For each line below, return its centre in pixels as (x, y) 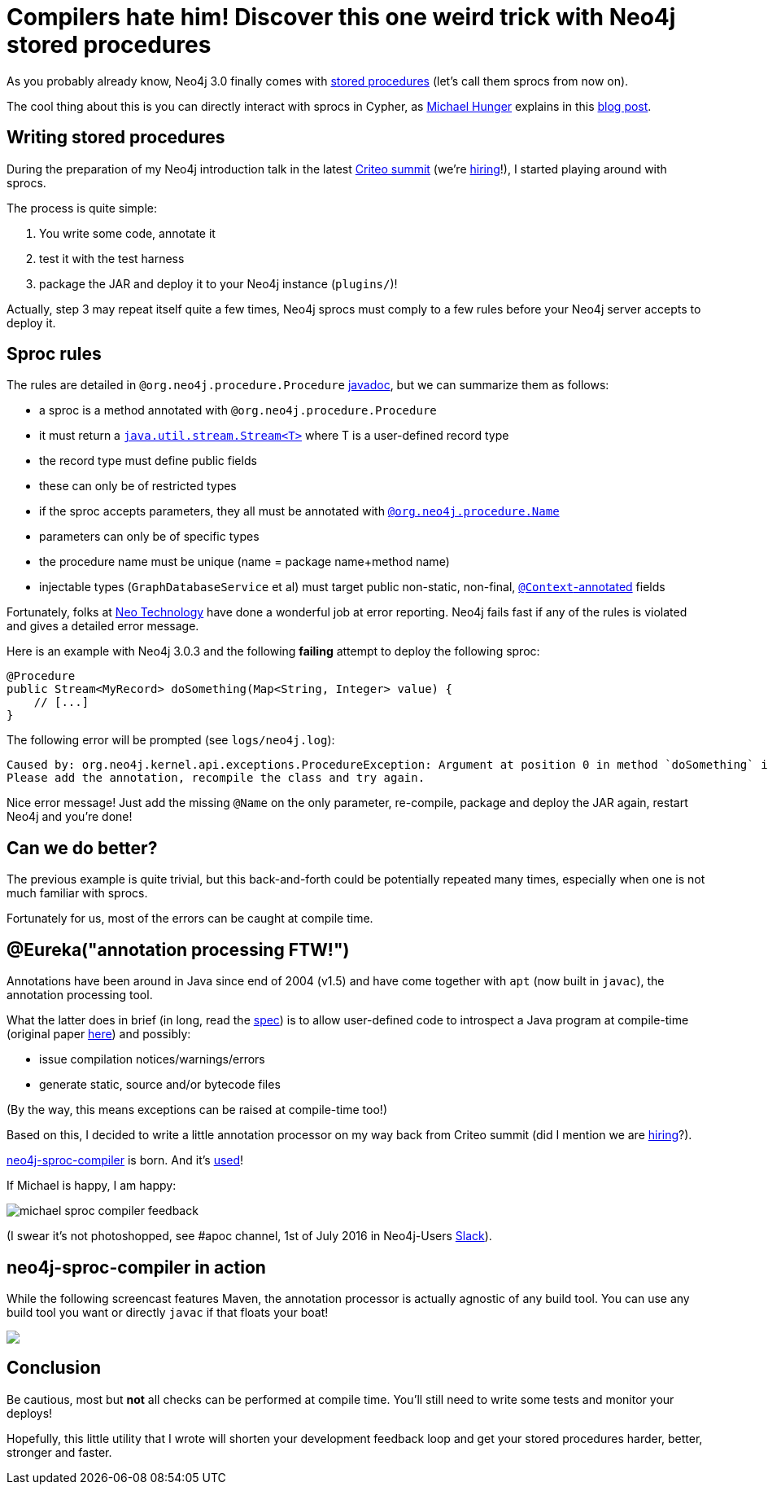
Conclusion (54, 1368)
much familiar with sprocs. (77, 893)
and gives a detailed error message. (103, 626)
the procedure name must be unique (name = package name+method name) (244, 562)
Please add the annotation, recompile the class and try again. (216, 778)
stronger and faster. (59, 1452)
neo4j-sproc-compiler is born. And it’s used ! (125, 1160)
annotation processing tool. (80, 995)
